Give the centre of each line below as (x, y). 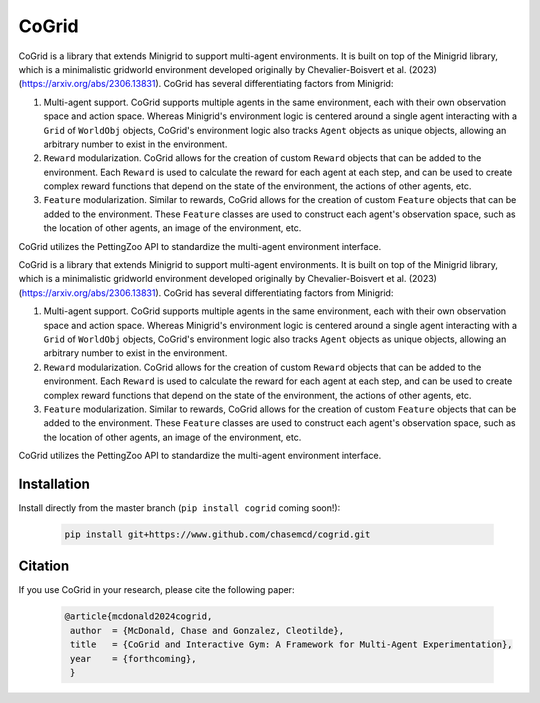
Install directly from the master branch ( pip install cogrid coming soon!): (179, 508)
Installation (54, 483)
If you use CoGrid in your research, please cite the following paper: (156, 590)
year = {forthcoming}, (133, 658)
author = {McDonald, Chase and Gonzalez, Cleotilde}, (207, 630)
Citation (44, 566)
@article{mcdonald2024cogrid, (138, 616)
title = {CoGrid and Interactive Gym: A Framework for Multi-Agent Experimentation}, (292, 644)
